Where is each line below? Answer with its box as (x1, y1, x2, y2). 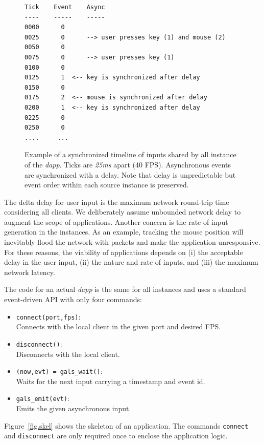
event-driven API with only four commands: (4, 294, 142, 305)
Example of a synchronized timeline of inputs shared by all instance (25, 149, 236, 160)
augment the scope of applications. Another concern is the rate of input (4, 216, 228, 227)
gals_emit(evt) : (16, 393, 69, 404)
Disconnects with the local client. (16, 348, 120, 359)
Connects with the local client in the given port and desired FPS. (16, 321, 221, 332)
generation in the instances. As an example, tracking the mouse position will (4, 226, 244, 237)
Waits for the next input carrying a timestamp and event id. (16, 375, 205, 386)
